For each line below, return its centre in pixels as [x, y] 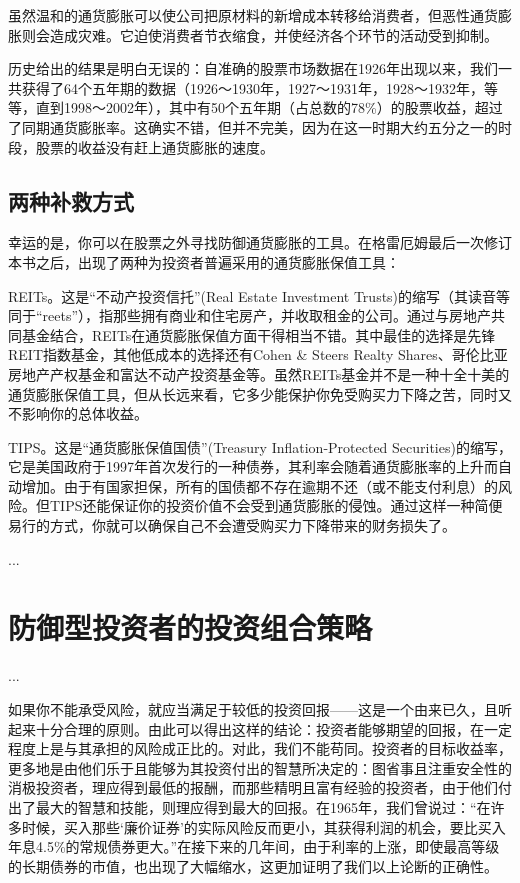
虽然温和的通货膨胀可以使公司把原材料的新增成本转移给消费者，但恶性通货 [253, 15]
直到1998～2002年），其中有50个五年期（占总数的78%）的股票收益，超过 [269, 107]
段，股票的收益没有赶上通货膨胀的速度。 [141, 146]
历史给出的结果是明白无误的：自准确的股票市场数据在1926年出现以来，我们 [253, 68]
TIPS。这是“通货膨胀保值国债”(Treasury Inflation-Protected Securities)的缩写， [260, 446]
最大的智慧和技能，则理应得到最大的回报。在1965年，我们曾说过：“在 [263, 806]
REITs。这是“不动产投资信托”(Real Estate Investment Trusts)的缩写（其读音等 [259, 295]
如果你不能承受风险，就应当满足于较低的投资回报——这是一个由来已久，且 [253, 708]
